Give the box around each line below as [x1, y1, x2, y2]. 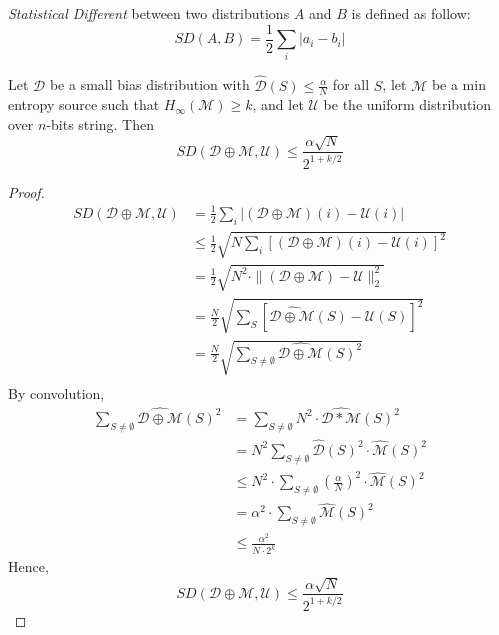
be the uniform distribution [323, 94, 492, 115]
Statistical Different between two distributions [8, 3, 290, 23]
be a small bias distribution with [49, 74, 250, 95]
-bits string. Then [46, 114, 154, 135]
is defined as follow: [351, 3, 471, 23]
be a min [431, 74, 486, 95]
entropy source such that [8, 94, 160, 115]
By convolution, [8, 383, 105, 404]
